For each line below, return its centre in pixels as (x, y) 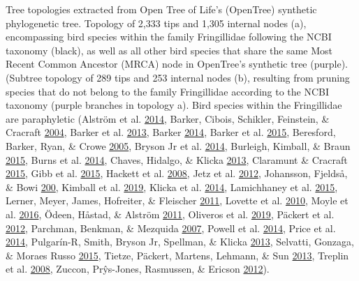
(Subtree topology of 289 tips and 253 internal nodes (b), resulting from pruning (178, 77)
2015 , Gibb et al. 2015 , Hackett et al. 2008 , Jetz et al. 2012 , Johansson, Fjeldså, (177, 173)
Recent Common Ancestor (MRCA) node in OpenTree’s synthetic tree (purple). (177, 64)
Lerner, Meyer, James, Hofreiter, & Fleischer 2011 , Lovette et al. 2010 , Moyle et (177, 200)
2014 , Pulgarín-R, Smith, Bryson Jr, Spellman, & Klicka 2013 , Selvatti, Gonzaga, (180, 242)
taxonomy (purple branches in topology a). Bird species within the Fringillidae (174, 105)
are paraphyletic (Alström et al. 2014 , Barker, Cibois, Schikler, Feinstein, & (168, 118)
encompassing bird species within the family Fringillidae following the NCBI (169, 37)
